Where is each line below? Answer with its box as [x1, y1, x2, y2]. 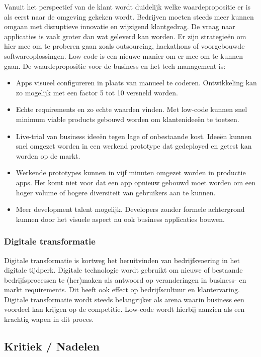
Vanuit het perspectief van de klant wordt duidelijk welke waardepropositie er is [4, 2, 251, 12]
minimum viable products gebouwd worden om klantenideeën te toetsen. [16, 113, 239, 124]
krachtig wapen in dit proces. [4, 314, 94, 324]
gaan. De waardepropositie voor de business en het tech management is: [4, 60, 226, 71]
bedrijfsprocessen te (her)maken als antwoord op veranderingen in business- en [4, 274, 246, 285]
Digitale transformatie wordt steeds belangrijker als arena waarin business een [4, 294, 244, 304]
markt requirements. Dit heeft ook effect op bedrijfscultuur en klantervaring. [4, 284, 240, 295]
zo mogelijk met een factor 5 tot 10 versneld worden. [16, 87, 178, 97]
